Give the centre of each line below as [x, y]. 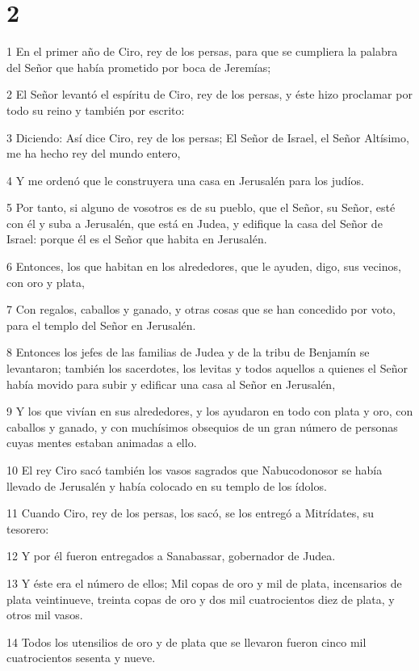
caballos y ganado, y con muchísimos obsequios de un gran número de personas [202, 426]
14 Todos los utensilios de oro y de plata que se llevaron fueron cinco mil [186, 641]
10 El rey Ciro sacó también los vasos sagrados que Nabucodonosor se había [195, 470]
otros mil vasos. [45, 615]
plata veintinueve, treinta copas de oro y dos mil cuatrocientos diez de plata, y [201, 599]
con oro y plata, [46, 282]
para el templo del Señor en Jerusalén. [101, 325]
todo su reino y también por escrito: [96, 110]
